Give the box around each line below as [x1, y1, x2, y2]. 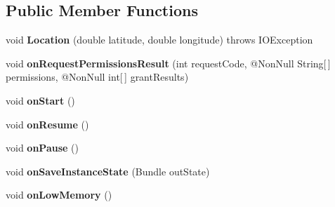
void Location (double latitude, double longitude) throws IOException [6, 32, 313, 47]
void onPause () [6, 140, 79, 155]
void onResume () [6, 116, 89, 131]
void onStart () [6, 93, 75, 107]
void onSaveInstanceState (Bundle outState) [6, 163, 210, 178]
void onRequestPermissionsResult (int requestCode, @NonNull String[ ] [6, 55, 331, 70]
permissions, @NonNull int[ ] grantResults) [6, 69, 189, 84]
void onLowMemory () [6, 187, 112, 202]
